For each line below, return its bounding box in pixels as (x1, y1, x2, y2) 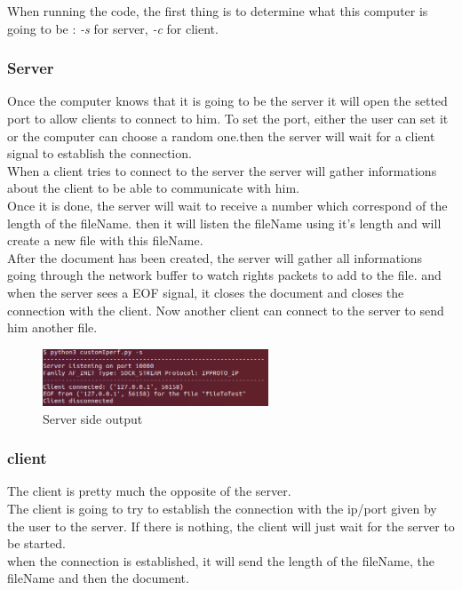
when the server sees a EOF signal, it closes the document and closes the (7, 283, 404, 301)
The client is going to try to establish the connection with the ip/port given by (7, 499, 437, 517)
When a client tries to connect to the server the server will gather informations (7, 161, 437, 179)
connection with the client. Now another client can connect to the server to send (7, 300, 444, 319)
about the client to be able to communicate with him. (7, 179, 299, 197)
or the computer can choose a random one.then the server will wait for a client (7, 126, 435, 145)
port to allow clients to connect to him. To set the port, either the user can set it (7, 109, 449, 127)
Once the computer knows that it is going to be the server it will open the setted (7, 92, 448, 110)
